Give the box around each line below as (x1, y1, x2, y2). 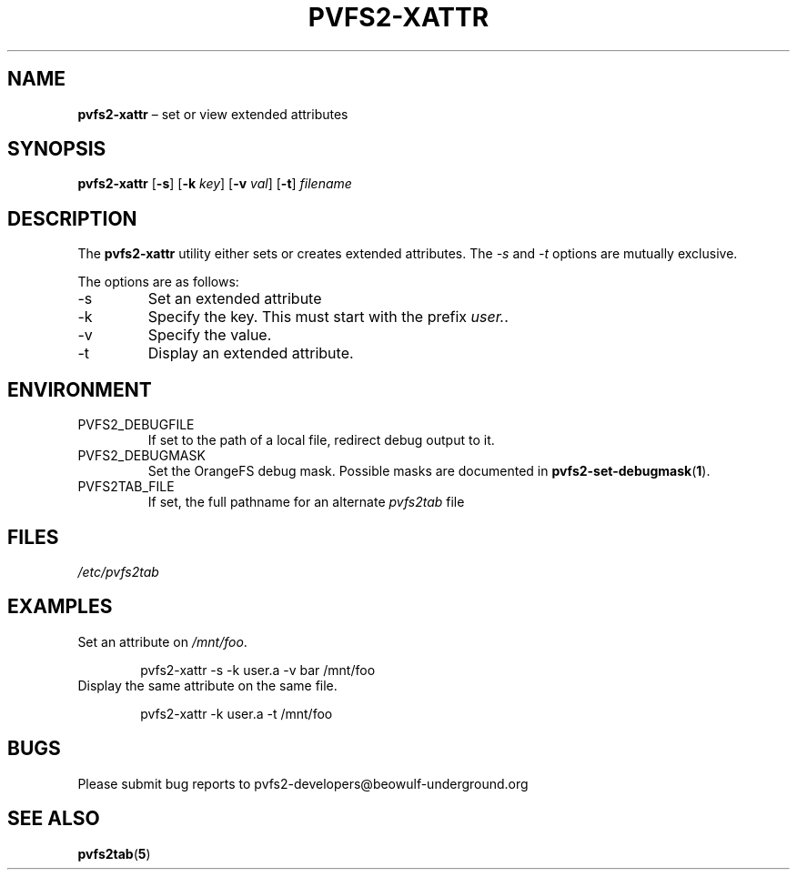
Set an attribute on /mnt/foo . (77, 633, 247, 650)
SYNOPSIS (7, 137, 106, 161)
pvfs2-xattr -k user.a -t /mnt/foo (140, 705, 333, 721)
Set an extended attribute (147, 289, 322, 308)
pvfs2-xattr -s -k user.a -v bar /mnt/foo (140, 661, 376, 678)
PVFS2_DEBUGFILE (77, 417, 195, 433)
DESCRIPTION (7, 207, 137, 230)
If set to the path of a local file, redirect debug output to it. (147, 432, 495, 449)
